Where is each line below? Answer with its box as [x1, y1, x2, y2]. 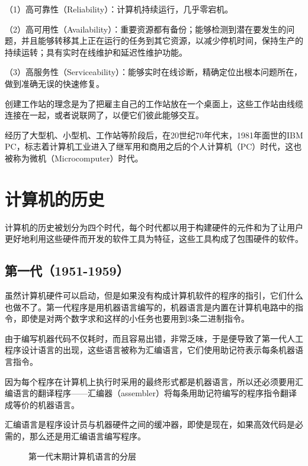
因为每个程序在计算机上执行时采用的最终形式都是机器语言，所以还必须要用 [5, 375, 295, 387]
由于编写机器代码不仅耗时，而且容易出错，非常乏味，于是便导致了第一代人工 [5, 332, 303, 344]
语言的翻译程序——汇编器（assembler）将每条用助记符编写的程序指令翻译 [12, 387, 297, 399]
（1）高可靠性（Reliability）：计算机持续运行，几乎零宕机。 [5, 3, 233, 15]
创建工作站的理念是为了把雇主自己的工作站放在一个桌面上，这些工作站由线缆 [5, 97, 303, 109]
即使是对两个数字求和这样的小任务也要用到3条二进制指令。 [21, 312, 249, 325]
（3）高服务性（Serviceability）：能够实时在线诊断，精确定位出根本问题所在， [5, 66, 303, 78]
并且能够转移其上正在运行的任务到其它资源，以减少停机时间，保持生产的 [21, 34, 303, 47]
